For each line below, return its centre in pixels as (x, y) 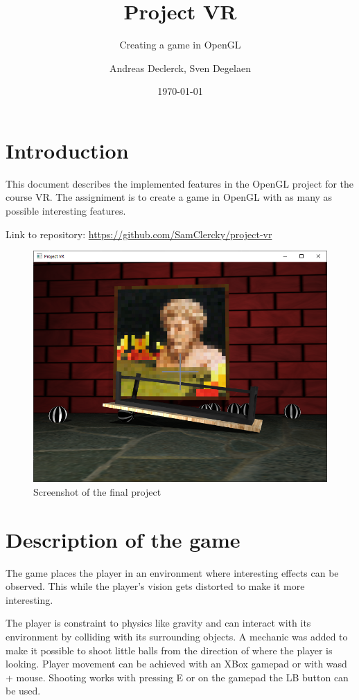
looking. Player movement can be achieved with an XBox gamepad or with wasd (176, 664)
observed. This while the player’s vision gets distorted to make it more (155, 586)
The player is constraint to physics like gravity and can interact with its (158, 623)
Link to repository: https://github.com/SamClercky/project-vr (139, 234)
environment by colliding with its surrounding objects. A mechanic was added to (177, 637)
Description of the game (123, 539)
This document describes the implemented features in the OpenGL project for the (180, 183)
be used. (23, 691)
